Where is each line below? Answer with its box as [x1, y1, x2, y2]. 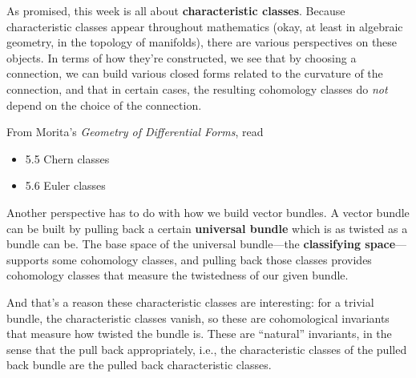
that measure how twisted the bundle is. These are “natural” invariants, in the [6, 325, 392, 342]
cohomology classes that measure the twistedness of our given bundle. [6, 267, 349, 283]
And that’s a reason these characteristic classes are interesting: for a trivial [6, 293, 374, 310]
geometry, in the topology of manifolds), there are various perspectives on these [6, 34, 398, 50]
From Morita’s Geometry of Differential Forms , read [6, 123, 264, 140]
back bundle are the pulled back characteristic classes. [6, 356, 272, 373]
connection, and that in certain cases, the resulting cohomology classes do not [6, 80, 388, 97]
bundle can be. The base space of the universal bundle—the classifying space [6, 235, 396, 252]
